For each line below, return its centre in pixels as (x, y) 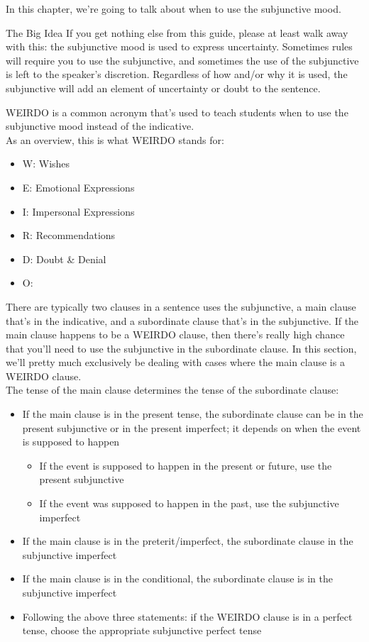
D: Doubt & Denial (64, 259)
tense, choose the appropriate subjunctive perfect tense (142, 630)
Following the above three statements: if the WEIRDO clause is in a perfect (187, 616)
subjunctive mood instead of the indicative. (100, 126)
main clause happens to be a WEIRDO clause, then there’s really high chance (175, 334)
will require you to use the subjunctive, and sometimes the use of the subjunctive (182, 60)
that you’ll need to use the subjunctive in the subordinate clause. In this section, (181, 348)
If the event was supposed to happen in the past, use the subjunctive (189, 503)
